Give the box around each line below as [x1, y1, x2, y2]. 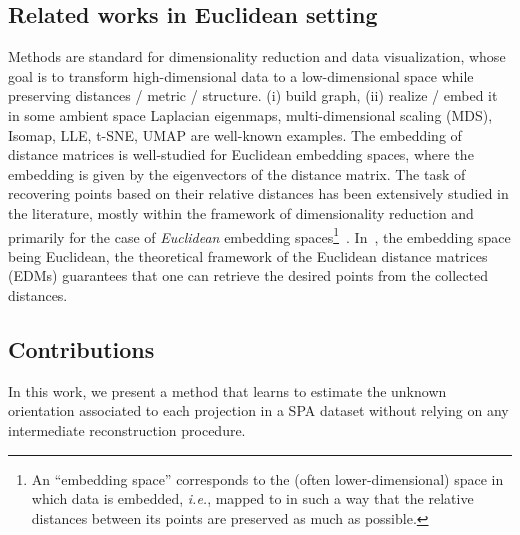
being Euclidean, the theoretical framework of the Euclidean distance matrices [8, 245, 488, 266]
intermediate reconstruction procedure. [8, 419, 246, 440]
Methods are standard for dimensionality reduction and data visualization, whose [8, 46, 506, 67]
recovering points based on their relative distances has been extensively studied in [8, 183, 509, 204]
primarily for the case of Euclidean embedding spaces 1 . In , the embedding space [8, 223, 511, 247]
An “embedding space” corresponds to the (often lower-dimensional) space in [31, 468, 504, 489]
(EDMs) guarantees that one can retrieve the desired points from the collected [8, 265, 488, 286]
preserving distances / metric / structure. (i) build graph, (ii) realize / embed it [8, 85, 498, 106]
